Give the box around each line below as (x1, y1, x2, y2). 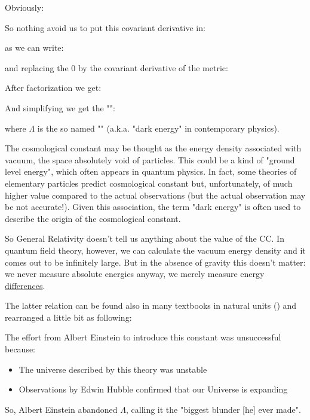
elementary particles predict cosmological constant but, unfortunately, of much (5, 176, 293, 189)
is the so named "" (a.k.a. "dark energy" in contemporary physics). (37, 121, 280, 134)
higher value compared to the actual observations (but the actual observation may (5, 188, 306, 201)
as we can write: (5, 41, 64, 54)
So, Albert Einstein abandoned (5, 403, 118, 415)
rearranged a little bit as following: (5, 311, 132, 323)
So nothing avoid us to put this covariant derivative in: (5, 21, 205, 34)
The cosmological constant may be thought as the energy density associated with (5, 142, 302, 154)
